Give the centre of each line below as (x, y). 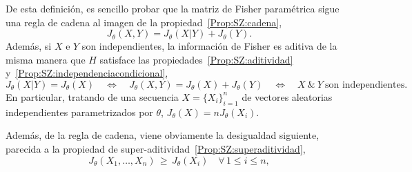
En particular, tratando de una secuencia (92, 96)
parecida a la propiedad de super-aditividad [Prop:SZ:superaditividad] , (156, 148)
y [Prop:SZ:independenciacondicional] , (87, 73)
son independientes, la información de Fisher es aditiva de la (209, 46)
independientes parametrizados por (79, 112)
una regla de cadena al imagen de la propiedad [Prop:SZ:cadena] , (144, 22)
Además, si (29, 46)
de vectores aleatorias (287, 96)
